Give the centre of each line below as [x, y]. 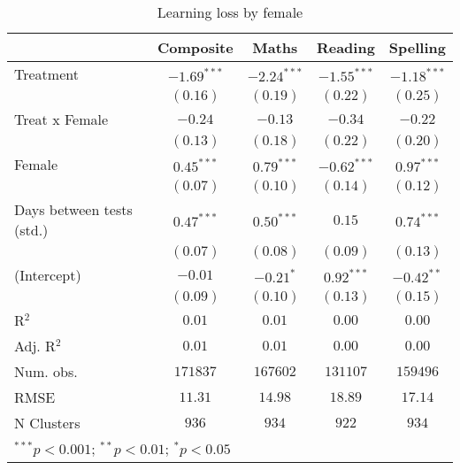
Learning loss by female [230, 12]
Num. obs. [46, 371]
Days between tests [73, 209]
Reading [345, 47]
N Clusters [47, 423]
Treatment [46, 74]
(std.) [31, 230]
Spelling [417, 47]
